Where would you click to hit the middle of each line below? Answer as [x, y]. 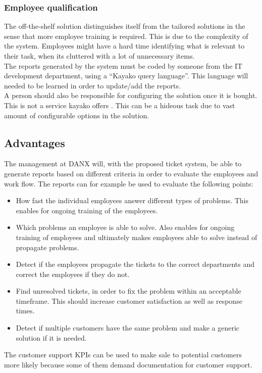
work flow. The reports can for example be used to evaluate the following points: [129, 183]
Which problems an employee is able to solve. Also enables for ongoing [125, 227]
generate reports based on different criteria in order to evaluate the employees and [131, 173]
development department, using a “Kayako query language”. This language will [126, 76]
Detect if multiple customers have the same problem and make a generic [128, 328]
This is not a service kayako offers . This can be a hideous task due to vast [120, 105]
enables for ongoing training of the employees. [87, 210]
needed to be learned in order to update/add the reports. [92, 85]
